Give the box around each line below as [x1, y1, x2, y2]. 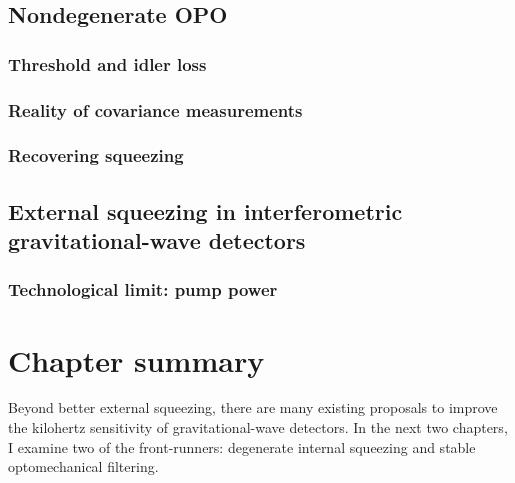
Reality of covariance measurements [8, 97, 303, 122]
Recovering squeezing [8, 143, 184, 168]
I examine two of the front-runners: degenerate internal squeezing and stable [8, 436, 476, 457]
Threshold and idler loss [8, 51, 207, 76]
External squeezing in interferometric [8, 195, 403, 226]
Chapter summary [8, 339, 265, 380]
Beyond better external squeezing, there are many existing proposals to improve [8, 397, 498, 418]
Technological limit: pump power [8, 277, 278, 302]
